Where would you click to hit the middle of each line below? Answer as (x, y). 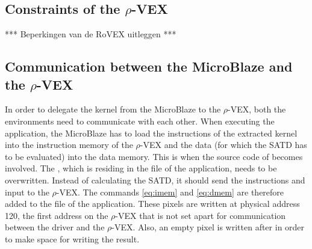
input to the (27, 192)
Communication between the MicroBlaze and (149, 66)
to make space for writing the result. (72, 238)
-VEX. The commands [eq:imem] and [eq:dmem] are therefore (170, 192)
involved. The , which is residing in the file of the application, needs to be (141, 168)
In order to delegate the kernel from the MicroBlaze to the (113, 109)
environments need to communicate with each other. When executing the (140, 121)
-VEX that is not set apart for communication (201, 215)
